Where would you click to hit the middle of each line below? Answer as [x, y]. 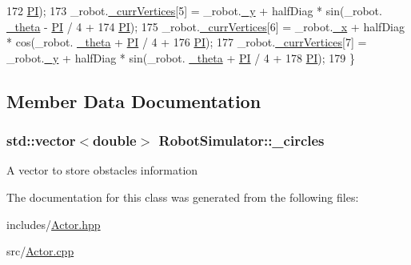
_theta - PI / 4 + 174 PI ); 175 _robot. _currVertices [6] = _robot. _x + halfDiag [205, 26]
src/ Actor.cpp [40, 251]
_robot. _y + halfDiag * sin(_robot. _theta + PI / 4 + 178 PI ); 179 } [181, 57]
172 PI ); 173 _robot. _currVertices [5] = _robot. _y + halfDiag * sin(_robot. [194, 10]
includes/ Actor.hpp [54, 224]
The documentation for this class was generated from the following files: [183, 197]
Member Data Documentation [134, 100]
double [115, 141]
